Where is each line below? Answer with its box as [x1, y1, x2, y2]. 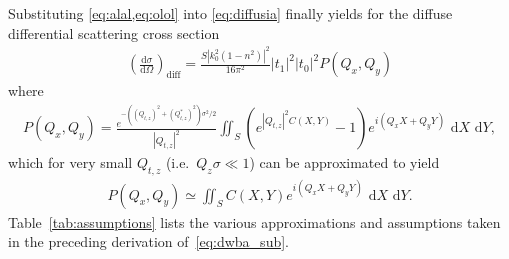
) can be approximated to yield [249, 152, 440, 173]
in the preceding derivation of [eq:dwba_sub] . [8, 231, 289, 252]
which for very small [8, 152, 133, 173]
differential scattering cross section [8, 22, 220, 43]
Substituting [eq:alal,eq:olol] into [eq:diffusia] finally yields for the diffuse [8, 3, 453, 23]
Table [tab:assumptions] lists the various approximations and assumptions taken [8, 211, 501, 232]
